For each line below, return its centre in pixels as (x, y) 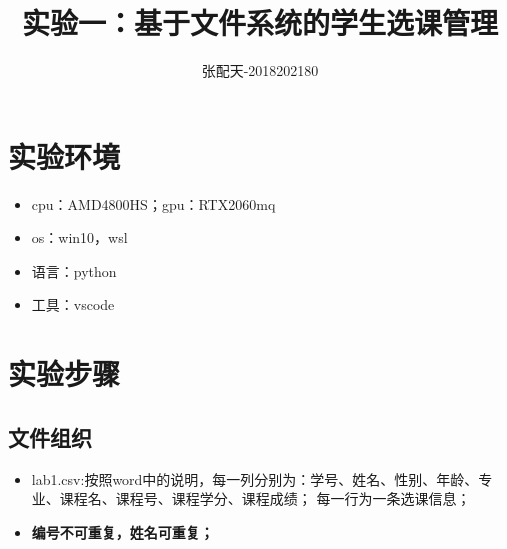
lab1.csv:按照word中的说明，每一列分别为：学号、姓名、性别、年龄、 (255, 478)
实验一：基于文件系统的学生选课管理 (259, 22)
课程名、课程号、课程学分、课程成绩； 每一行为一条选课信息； (265, 498)
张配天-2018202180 (260, 70)
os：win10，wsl (79, 237)
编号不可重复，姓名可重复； (122, 531)
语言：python (74, 270)
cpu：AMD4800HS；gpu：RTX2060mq (153, 203)
